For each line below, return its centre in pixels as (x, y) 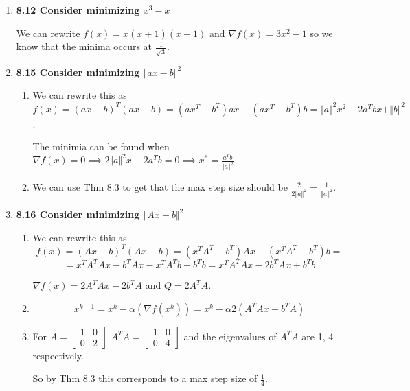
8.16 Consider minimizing (78, 214)
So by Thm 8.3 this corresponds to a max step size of (145, 378)
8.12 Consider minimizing (78, 10)
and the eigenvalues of (230, 336)
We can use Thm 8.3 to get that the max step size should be (160, 187)
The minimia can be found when (101, 146)
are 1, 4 (318, 336)
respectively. (58, 355)
